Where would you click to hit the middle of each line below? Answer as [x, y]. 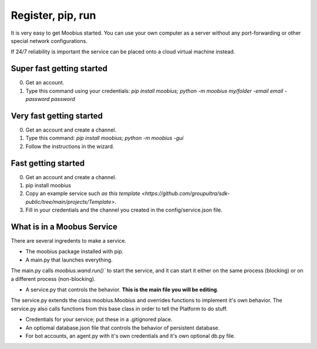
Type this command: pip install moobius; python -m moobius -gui [104, 138]
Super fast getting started [59, 68]
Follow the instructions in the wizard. [70, 146]
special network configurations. [49, 41]
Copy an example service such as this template [83, 193]
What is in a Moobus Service [64, 226]
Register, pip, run [53, 15]
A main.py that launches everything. [69, 260]
